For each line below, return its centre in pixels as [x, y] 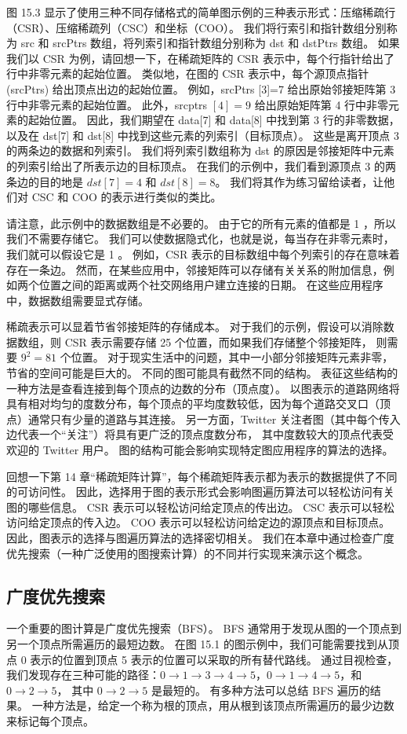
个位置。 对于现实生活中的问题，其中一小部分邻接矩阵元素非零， [227, 357]
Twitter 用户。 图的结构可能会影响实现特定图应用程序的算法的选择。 [218, 450]
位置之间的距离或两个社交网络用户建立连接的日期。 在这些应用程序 [211, 285]
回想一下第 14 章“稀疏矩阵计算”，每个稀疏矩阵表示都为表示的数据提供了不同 [202, 476]
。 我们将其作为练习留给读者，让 [300, 181]
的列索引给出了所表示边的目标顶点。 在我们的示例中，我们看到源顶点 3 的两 [201, 165]
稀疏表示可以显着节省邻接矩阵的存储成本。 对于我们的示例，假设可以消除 [195, 327]
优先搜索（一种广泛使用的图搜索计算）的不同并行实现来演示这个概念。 [187, 553]
